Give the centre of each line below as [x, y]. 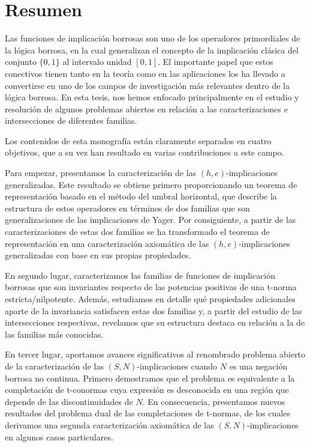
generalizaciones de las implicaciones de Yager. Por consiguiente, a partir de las [151, 220]
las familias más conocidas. [54, 334]
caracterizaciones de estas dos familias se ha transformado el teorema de [137, 232]
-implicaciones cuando [177, 366]
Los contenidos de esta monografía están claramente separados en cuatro [138, 140]
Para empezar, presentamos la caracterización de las [101, 173]
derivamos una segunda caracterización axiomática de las [109, 424]
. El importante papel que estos [216, 62]
